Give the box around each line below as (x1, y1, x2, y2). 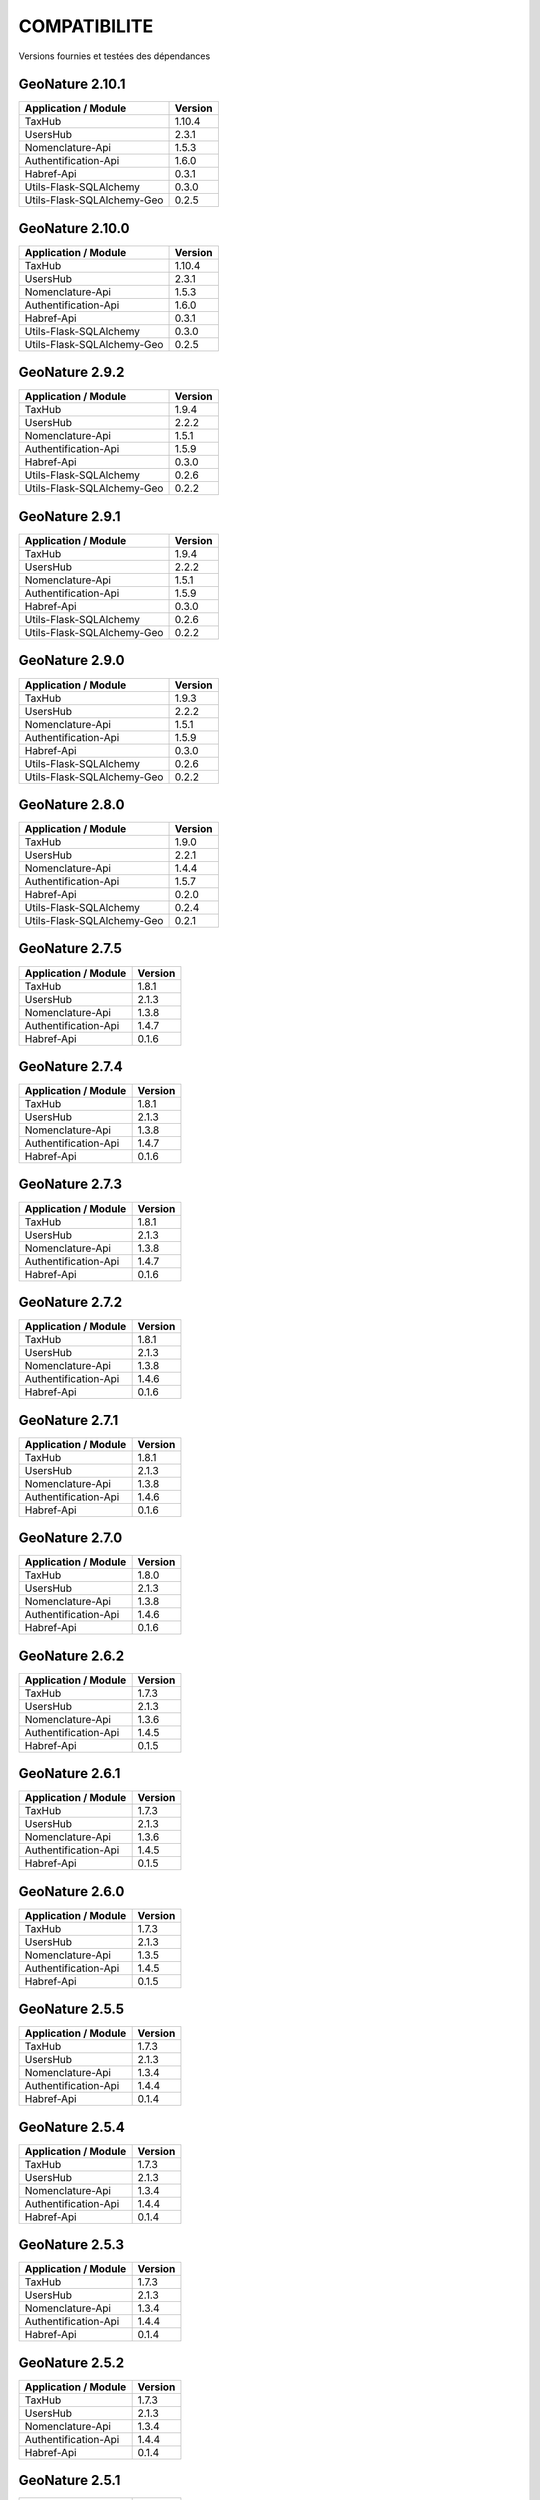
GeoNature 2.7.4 (18, 1058, 124, 1075)
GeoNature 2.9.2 (18, 364, 125, 381)
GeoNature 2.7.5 (18, 940, 122, 957)
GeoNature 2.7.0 (18, 1530, 123, 1547)
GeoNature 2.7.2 (18, 1294, 123, 1310)
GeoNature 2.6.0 (18, 1883, 125, 1900)
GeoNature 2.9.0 (18, 652, 125, 669)
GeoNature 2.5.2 (18, 2354, 125, 2371)
